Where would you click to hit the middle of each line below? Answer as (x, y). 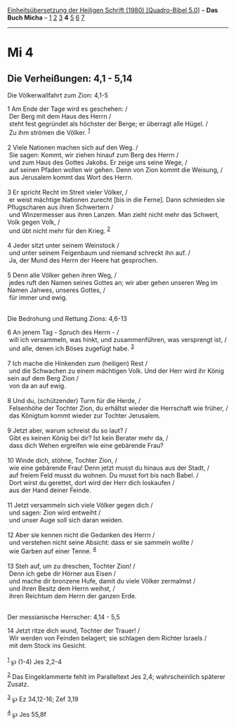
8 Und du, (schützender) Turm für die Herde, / (74, 400)
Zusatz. (18, 684)
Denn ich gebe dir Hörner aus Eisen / (62, 573)
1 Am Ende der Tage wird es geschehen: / (67, 109)
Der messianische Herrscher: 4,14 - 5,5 (64, 616)
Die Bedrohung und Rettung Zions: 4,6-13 (67, 319)
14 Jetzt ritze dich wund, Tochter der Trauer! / (74, 631)
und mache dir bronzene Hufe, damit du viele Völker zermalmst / (102, 581)
